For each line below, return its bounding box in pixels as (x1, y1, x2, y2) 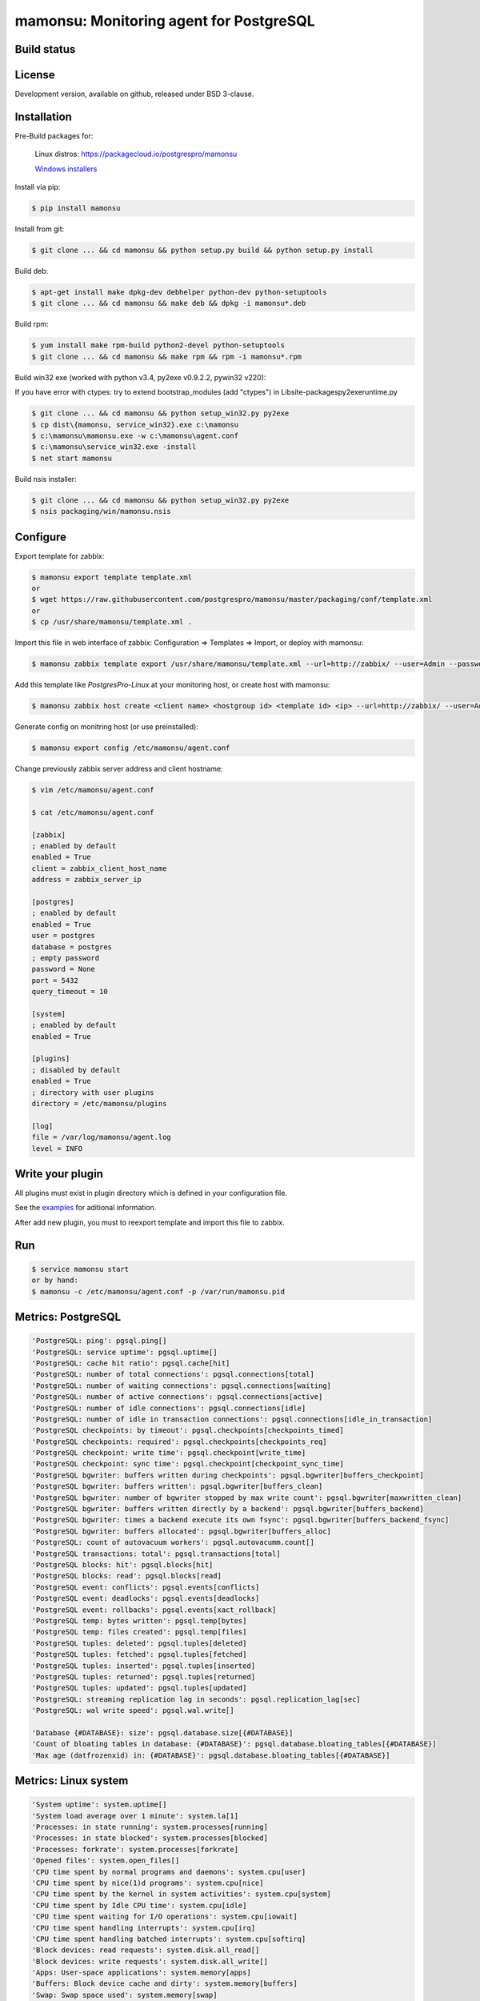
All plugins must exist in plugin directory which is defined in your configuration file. (14, 1189, 288, 1198)
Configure (14, 530, 67, 543)
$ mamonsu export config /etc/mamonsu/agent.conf (31, 744, 230, 752)
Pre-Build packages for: (14, 130, 94, 140)
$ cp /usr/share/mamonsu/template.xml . (31, 617, 192, 627)
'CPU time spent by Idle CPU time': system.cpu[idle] (31, 1901, 247, 1910)
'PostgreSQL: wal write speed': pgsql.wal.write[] (31, 1706, 235, 1715)
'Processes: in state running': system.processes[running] (31, 1823, 268, 1832)
